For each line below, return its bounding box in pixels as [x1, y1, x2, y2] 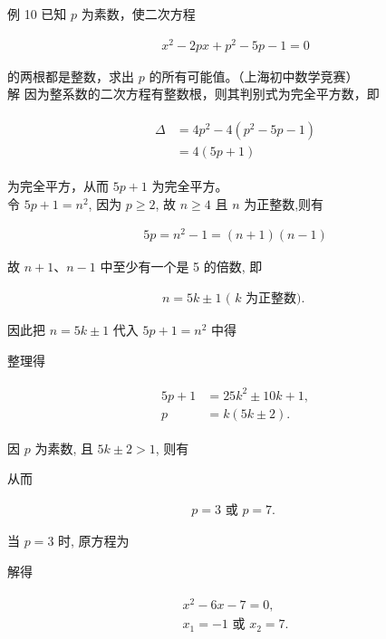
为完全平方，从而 [7, 176, 109, 195]
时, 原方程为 [58, 530, 130, 549]
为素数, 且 [34, 438, 93, 457]
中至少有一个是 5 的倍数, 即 [100, 257, 263, 276]
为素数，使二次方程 [81, 5, 196, 23]
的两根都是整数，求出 [7, 66, 134, 85]
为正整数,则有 [244, 194, 324, 213]
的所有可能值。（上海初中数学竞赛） [149, 66, 359, 85]
